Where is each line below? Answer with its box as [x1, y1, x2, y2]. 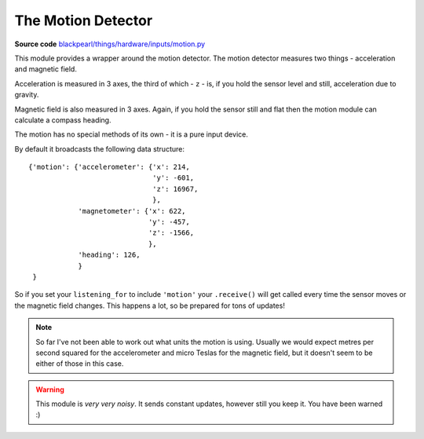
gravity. [14, 90, 39, 100]
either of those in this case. [35, 359, 124, 368]
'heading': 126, [78, 251, 141, 259]
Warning [35, 385, 64, 394]
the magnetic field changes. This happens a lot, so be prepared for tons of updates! [14, 301, 286, 310]
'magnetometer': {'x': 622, [78, 207, 186, 215]
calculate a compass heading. [14, 115, 111, 125]
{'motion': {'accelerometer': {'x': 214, [28, 163, 190, 172]
